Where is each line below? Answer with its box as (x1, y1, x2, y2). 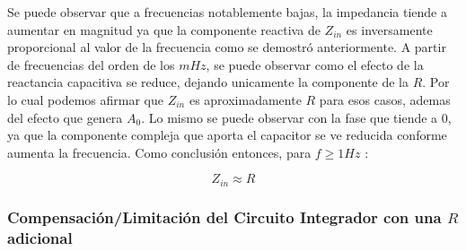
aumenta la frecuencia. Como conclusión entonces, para (7, 143, 312, 161)
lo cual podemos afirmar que (7, 90, 163, 108)
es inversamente (346, 20, 433, 39)
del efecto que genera (7, 108, 123, 126)
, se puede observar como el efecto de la (206, 55, 424, 74)
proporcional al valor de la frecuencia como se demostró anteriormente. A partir (7, 38, 446, 56)
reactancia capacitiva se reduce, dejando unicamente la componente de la (7, 73, 409, 91)
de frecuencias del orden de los (7, 55, 175, 74)
